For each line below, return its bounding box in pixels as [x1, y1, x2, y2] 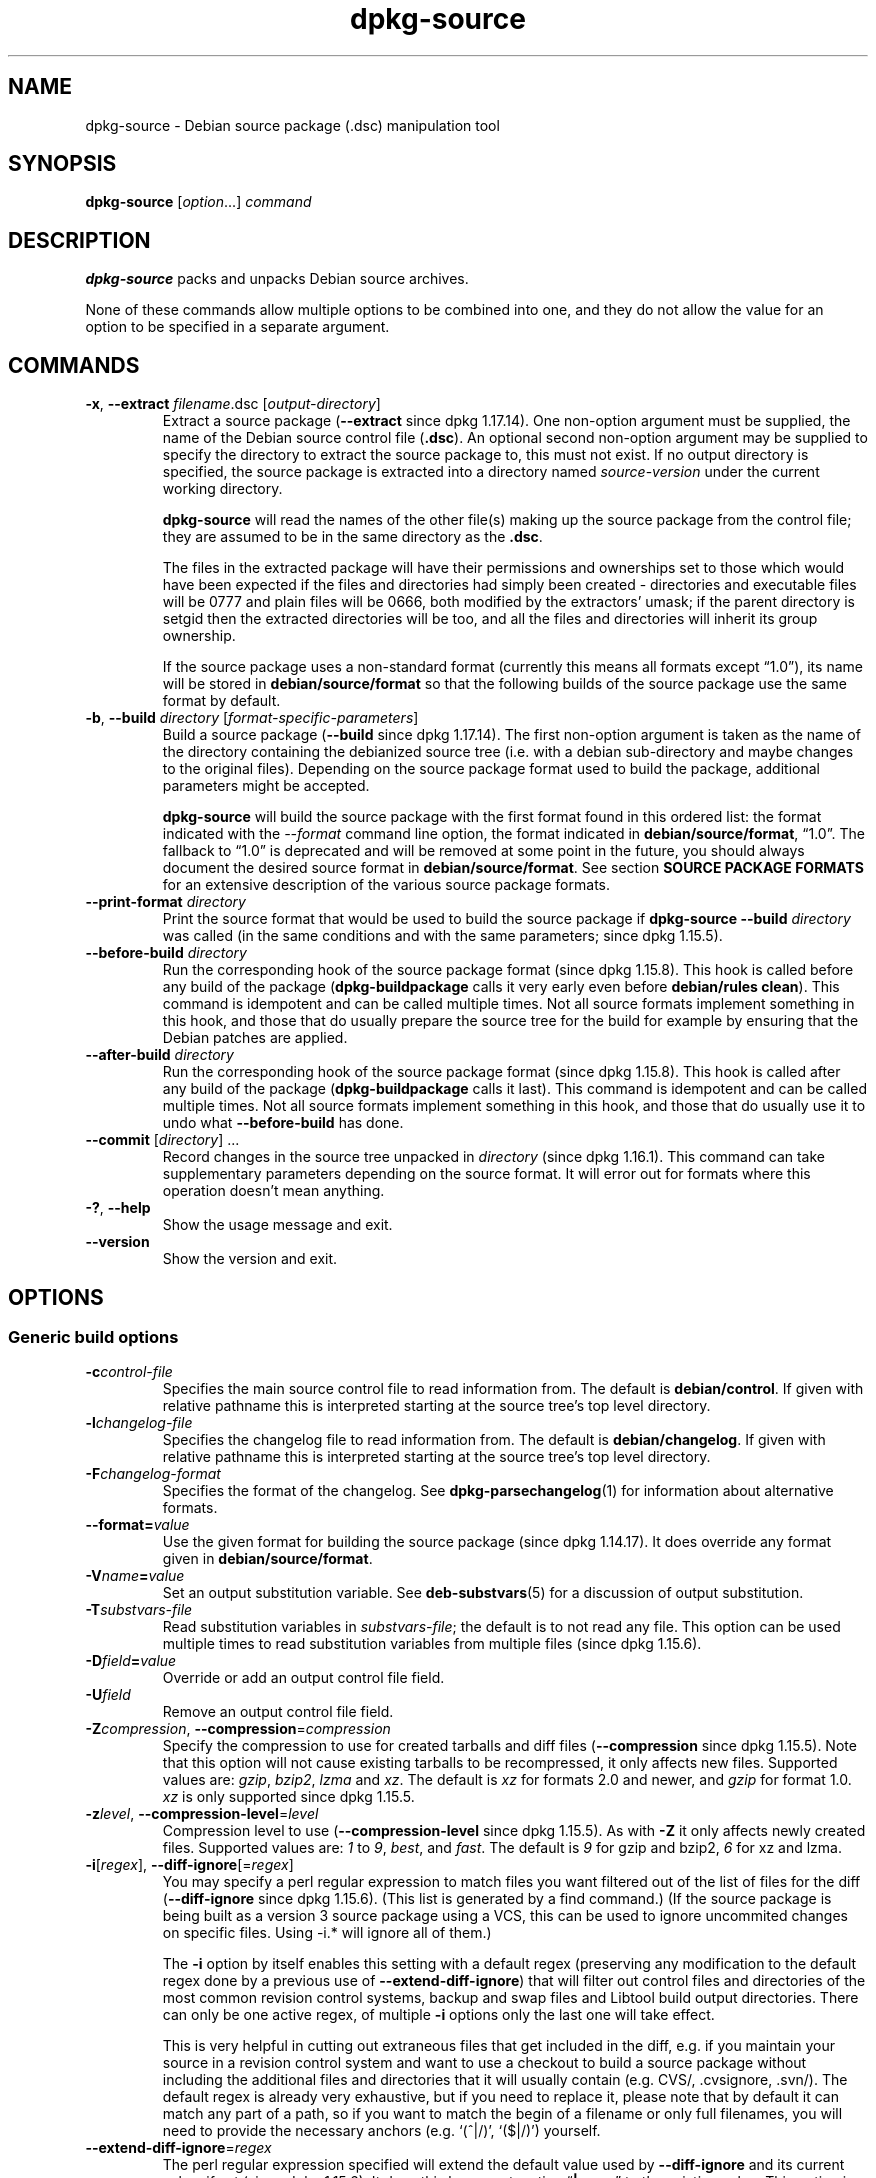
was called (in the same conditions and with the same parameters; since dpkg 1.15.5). [162, 927, 723, 945]
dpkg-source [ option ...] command [85, 193, 312, 211]
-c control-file [85, 1363, 173, 1381]
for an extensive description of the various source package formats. [162, 876, 610, 894]
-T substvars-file [85, 1601, 193, 1619]
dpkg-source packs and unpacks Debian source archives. [85, 270, 469, 288]
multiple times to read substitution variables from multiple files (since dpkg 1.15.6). [162, 1635, 702, 1653]
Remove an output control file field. [162, 1703, 394, 1721]
